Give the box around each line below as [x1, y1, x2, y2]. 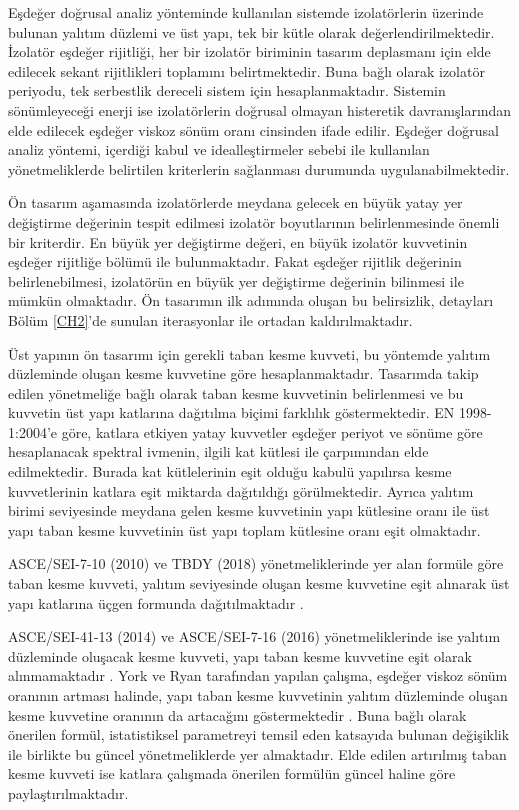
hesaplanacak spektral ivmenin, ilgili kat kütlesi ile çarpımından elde [8, 441, 429, 462]
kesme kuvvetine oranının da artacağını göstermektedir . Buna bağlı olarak [8, 704, 467, 725]
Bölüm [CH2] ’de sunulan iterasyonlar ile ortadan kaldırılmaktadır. [8, 309, 413, 330]
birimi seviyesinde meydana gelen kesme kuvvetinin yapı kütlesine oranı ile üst [8, 500, 490, 521]
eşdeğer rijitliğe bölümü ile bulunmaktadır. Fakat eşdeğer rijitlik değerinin [8, 251, 462, 272]
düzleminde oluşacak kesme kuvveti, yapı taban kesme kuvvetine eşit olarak [8, 645, 472, 666]
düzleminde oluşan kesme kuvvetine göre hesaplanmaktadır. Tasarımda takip [8, 363, 479, 384]
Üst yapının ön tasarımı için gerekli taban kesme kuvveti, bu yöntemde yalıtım [8, 343, 491, 364]
